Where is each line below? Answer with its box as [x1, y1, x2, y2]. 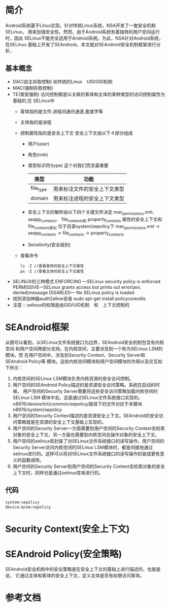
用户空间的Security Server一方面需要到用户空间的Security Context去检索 [12, 425, 165, 431]
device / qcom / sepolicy [5, 504, 51, 510]
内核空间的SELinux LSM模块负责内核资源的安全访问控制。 [12, 375, 134, 381]
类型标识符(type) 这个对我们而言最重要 [27, 162, 109, 168]
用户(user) [27, 141, 50, 147]
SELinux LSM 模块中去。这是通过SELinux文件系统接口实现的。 [12, 394, 143, 400]
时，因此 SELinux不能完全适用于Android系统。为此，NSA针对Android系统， [5, 35, 163, 41]
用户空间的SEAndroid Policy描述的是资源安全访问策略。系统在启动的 [12, 382, 156, 388]
